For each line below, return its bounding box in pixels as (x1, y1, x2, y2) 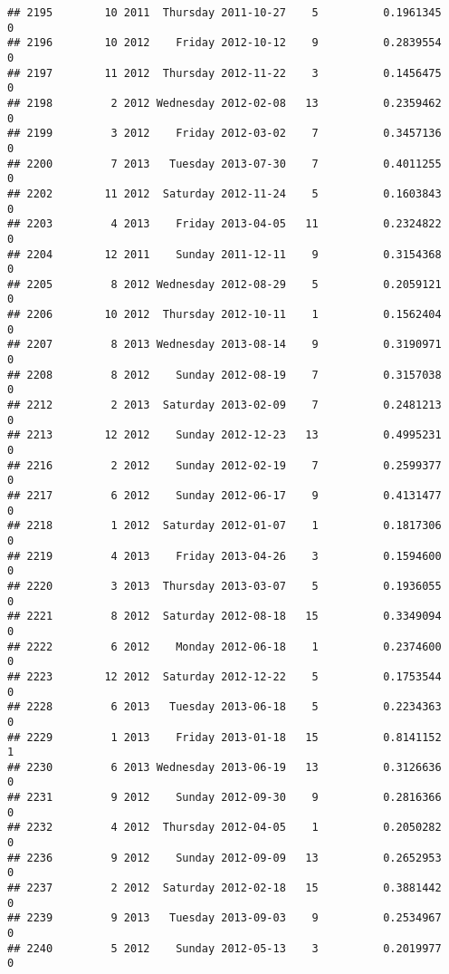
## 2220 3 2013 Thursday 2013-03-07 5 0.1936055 (7, 579, 442, 593)
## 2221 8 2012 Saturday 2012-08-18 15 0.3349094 (7, 610, 442, 623)
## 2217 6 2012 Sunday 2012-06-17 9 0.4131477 (7, 489, 442, 502)
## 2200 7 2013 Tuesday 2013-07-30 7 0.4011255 (7, 157, 442, 170)
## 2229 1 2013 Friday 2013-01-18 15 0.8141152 (7, 730, 442, 744)
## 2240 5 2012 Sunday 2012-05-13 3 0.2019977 (7, 941, 442, 955)
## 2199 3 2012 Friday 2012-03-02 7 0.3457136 (7, 127, 442, 140)
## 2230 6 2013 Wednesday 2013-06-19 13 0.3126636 (7, 760, 442, 774)
